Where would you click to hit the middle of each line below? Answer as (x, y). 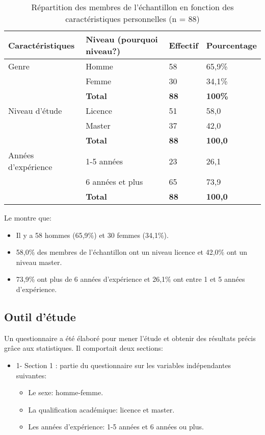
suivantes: (31, 375)
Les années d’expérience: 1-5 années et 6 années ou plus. (116, 427)
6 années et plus (114, 182)
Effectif (183, 45)
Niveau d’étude (35, 111)
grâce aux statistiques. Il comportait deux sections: (84, 348)
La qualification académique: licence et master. (101, 409)
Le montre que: (28, 217)
